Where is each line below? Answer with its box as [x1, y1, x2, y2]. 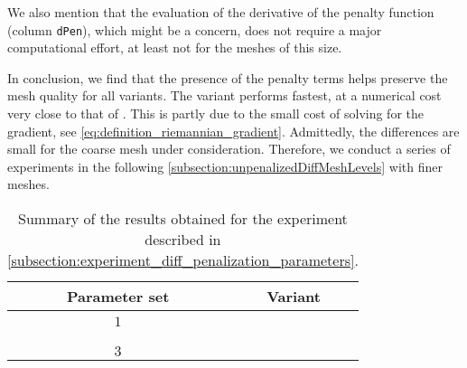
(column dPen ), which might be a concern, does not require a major [7, 20, 382, 39]
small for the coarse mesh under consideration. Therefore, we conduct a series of [7, 139, 451, 158]
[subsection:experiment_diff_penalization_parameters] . [7, 250, 359, 270]
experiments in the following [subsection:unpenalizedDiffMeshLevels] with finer [7, 156, 443, 175]
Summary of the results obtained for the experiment [18, 208, 348, 229]
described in [145, 229, 221, 250]
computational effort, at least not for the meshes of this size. [7, 38, 342, 57]
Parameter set [66, 286, 170, 307]
